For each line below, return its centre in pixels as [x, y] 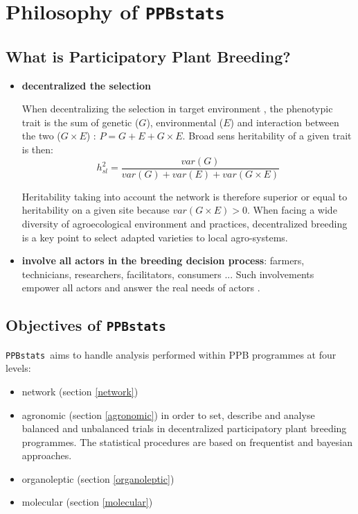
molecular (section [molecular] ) [87, 502]
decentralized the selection [87, 85]
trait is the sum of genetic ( [80, 122]
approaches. [47, 455]
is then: [37, 149]
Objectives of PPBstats [86, 325]
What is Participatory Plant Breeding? [148, 56]
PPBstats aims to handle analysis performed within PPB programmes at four [171, 354]
